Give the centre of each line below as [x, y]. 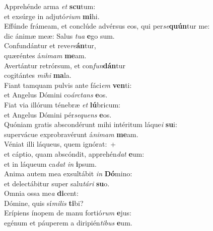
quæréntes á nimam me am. [45, 55]
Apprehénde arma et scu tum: [50, 6]
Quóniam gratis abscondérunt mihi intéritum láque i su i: [91, 124]
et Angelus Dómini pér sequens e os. [58, 114]
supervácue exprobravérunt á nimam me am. [71, 134]
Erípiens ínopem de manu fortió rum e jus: [68, 213]
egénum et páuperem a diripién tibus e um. [68, 223]
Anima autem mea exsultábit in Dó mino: [68, 174]
